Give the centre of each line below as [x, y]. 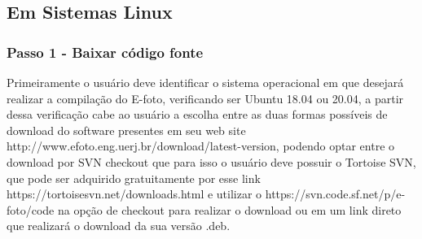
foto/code [31, 209]
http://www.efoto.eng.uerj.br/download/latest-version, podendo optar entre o [201, 146]
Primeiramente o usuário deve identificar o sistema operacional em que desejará [205, 82]
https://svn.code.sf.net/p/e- [335, 194]
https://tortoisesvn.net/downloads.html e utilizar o [134, 194]
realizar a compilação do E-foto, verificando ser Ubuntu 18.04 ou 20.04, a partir [205, 98]
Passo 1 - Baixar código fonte [105, 52]
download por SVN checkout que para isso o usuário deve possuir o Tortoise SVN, [211, 161]
